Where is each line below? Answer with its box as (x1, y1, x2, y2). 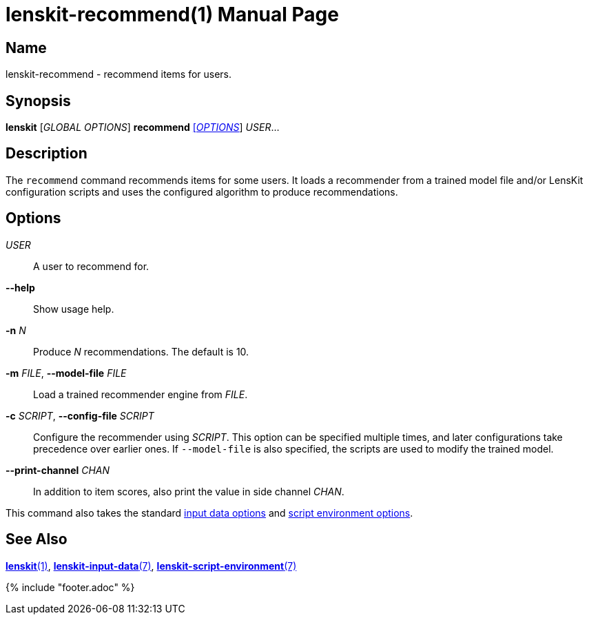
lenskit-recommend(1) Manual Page (6, 3, 339, 26)
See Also (6, 530, 68, 548)
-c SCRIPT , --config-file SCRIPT (6, 409, 154, 422)
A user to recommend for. (33, 260, 149, 272)
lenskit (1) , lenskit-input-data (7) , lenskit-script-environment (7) (6, 559, 297, 572)
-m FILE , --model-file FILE (6, 366, 127, 379)
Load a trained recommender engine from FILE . (33, 388, 248, 400)
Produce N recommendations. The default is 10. (33, 345, 249, 358)
